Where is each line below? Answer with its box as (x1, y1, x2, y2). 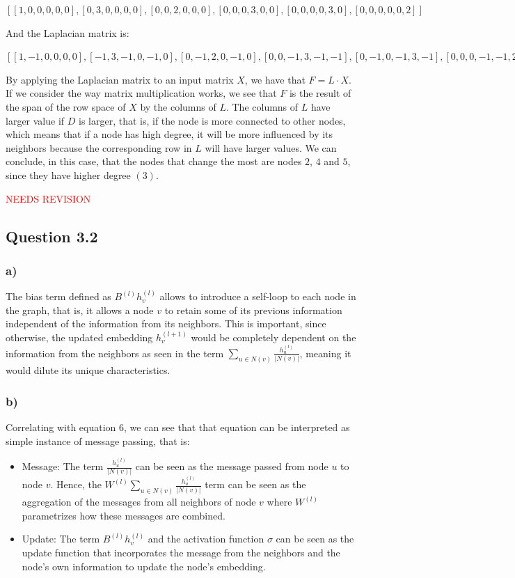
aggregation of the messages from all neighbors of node (22, 494, 256, 509)
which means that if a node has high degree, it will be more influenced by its (6, 127, 333, 141)
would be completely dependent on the (191, 329, 356, 344)
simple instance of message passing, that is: (6, 433, 190, 448)
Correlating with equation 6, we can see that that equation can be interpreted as (6, 420, 350, 435)
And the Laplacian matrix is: (6, 25, 129, 40)
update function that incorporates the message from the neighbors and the (22, 545, 340, 559)
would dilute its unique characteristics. (6, 363, 171, 377)
